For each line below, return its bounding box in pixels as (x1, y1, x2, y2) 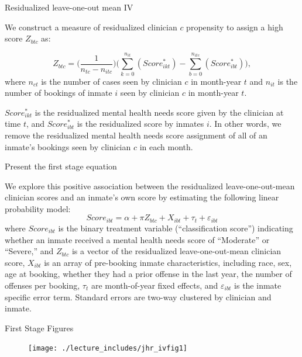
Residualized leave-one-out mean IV (5, 1, 133, 13)
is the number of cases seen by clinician (41, 75, 182, 87)
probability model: (5, 202, 71, 214)
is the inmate (234, 279, 282, 291)
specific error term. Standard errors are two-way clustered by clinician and (5, 290, 272, 303)
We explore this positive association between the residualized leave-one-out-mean (5, 179, 295, 192)
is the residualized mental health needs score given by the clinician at (35, 106, 284, 118)
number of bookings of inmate (5, 86, 112, 99)
